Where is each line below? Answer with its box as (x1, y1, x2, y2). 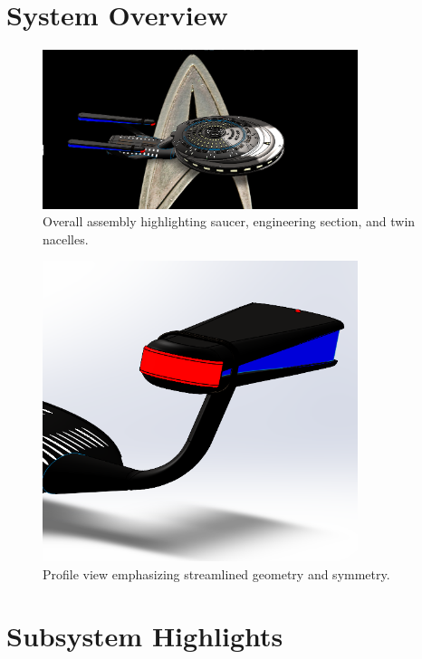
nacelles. (43, 229, 89, 248)
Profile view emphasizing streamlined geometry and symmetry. (43, 564, 390, 583)
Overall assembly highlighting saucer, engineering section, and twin (43, 212, 416, 231)
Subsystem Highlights (6, 617, 283, 654)
